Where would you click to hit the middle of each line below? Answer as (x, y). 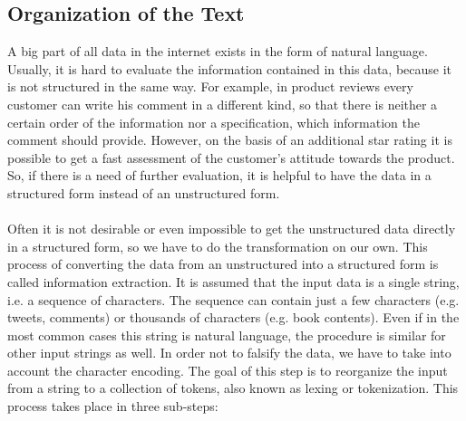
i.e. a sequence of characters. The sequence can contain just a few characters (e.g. (233, 299)
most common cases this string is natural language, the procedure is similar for (227, 335)
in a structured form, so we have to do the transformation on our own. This (218, 246)
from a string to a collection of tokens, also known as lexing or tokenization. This (233, 388)
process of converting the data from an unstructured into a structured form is (223, 264)
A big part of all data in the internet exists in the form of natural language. (218, 51)
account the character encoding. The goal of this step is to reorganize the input (228, 370)
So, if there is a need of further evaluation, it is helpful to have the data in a (219, 175)
